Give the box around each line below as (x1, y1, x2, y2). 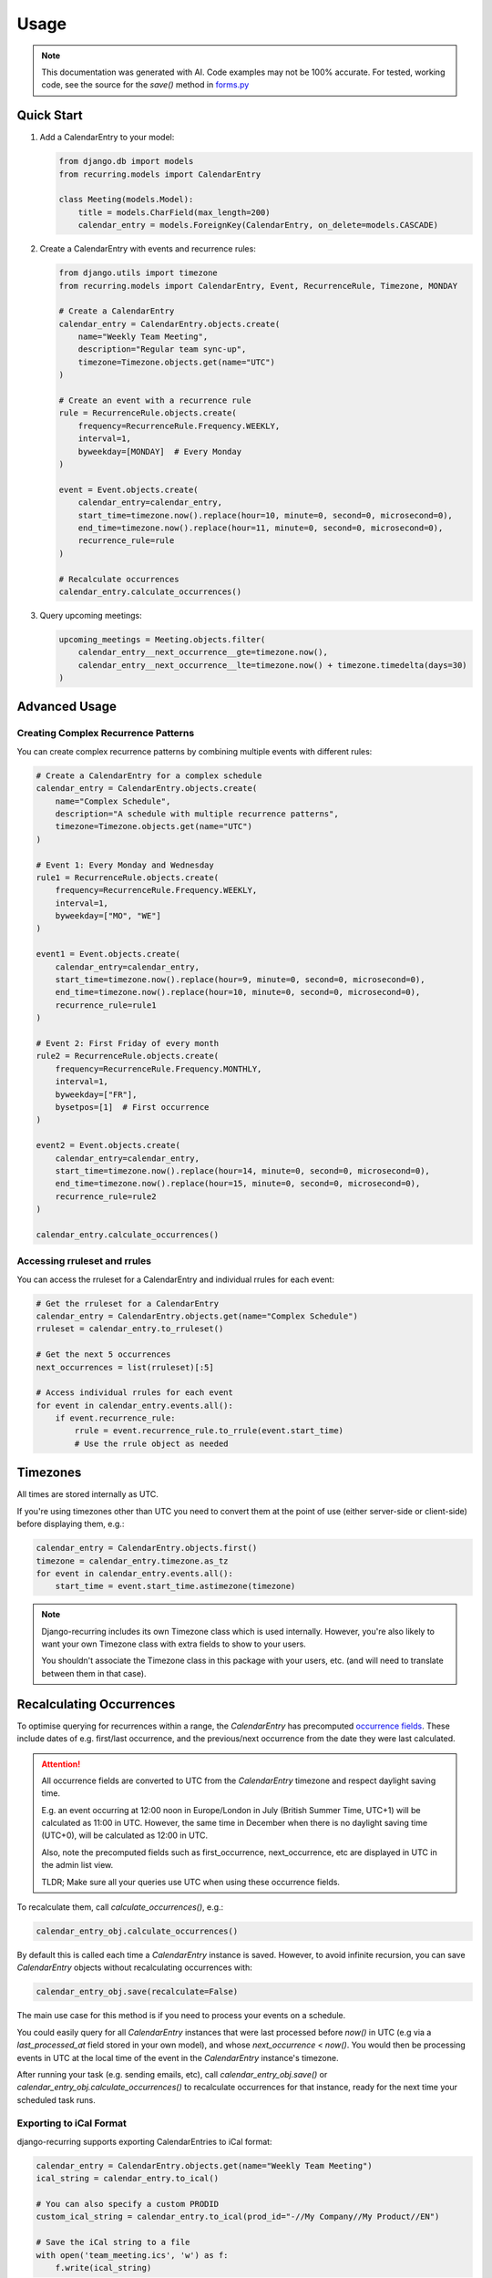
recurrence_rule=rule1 (55, 1000, 157, 1011)
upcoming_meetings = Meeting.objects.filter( (58, 634, 266, 644)
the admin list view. (41, 1860, 114, 1871)
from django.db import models (58, 156, 194, 167)
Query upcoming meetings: (39, 610, 142, 621)
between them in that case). (41, 1667, 147, 1678)
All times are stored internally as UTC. (16, 1489, 159, 1500)
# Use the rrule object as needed (74, 1438, 229, 1449)
